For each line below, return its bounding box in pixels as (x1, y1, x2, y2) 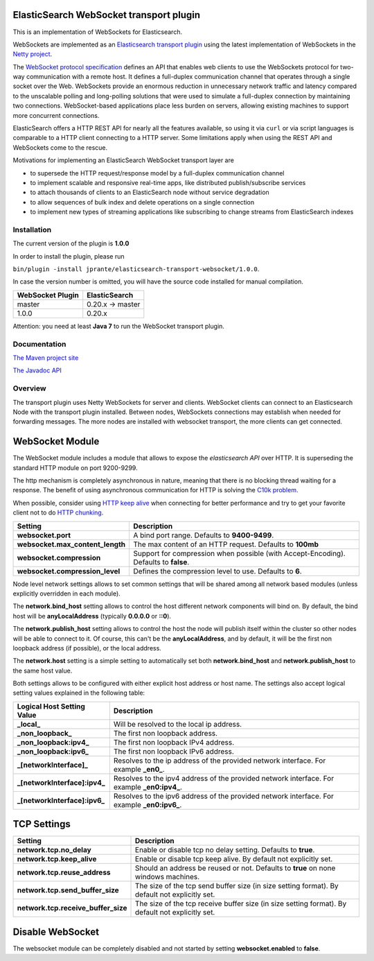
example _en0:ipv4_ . (113, 782, 183, 792)
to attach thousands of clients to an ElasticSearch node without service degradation (30, 188, 269, 197)
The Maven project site (12, 354, 79, 362)
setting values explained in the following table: (12, 689, 145, 697)
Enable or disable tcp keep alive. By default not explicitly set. (135, 854, 333, 864)
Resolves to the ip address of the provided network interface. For (113, 756, 326, 765)
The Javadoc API (12, 366, 62, 374)
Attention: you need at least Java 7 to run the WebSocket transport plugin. (12, 322, 225, 330)
